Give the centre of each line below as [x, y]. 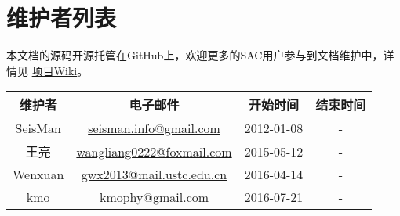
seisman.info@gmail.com [154, 128]
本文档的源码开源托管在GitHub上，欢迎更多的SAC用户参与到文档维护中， [195, 55]
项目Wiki [55, 70]
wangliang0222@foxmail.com [154, 151]
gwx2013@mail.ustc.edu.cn [154, 175]
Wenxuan [38, 175]
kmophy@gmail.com [154, 197]
